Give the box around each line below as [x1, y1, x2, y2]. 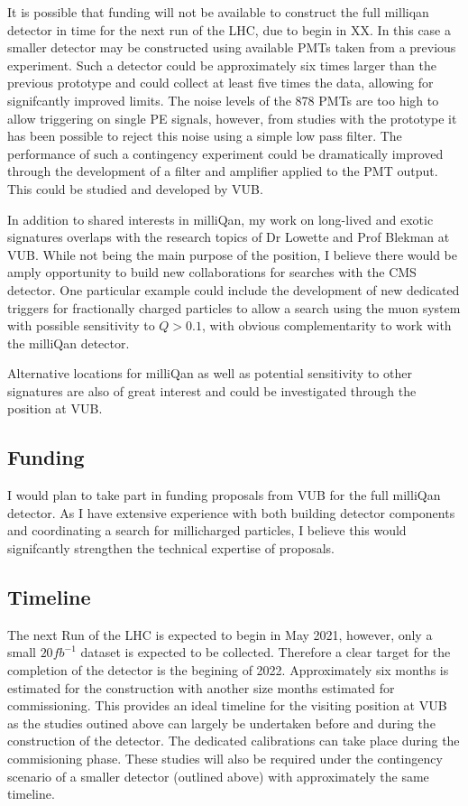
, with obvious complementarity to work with [201, 316, 452, 335]
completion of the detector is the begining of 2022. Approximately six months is [7, 661, 449, 680]
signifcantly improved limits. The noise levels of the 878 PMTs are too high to [7, 90, 439, 109]
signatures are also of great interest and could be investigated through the [7, 381, 417, 400]
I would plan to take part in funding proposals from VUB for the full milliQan [7, 486, 441, 505]
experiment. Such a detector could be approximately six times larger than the [7, 55, 436, 74]
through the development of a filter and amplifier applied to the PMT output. [7, 162, 438, 181]
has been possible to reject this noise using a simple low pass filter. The [7, 126, 402, 145]
